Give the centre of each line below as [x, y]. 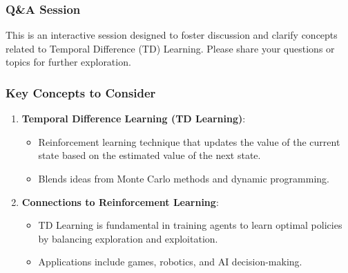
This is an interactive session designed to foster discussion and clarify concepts [172, 35]
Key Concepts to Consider [81, 92]
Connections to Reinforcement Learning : [120, 201]
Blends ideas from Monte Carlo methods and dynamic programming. [184, 178]
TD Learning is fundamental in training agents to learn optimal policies [190, 225]
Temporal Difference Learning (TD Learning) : [134, 119]
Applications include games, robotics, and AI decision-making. [170, 262]
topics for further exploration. [68, 62]
